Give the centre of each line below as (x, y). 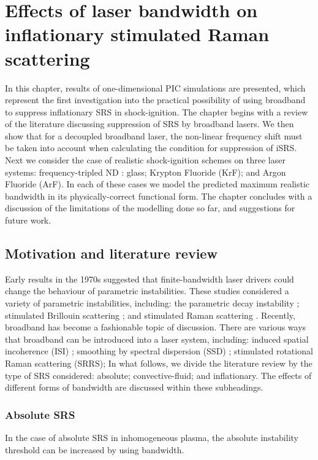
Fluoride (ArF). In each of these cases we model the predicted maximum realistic (157, 184)
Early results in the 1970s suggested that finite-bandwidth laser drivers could (150, 279)
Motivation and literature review (111, 253)
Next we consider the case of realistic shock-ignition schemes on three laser (145, 160)
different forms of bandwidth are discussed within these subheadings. (134, 387)
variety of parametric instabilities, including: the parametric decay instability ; (152, 303)
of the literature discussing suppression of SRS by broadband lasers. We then (150, 124)
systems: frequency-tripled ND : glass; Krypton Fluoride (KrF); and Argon (146, 172)
